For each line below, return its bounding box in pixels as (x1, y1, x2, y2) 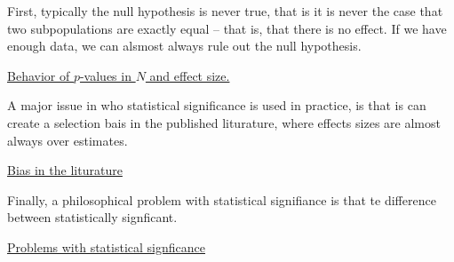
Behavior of (7, 66, 70, 84)
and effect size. (149, 66, 230, 84)
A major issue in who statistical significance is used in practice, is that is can (7, 96, 426, 115)
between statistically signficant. (7, 208, 178, 226)
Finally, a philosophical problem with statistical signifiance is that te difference (7, 190, 436, 209)
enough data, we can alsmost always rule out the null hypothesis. (7, 36, 362, 55)
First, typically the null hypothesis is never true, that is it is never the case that (7, 2, 443, 20)
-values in (79, 66, 131, 84)
